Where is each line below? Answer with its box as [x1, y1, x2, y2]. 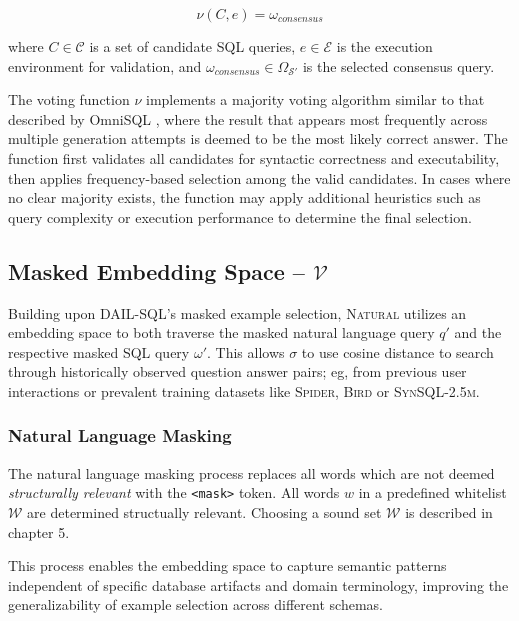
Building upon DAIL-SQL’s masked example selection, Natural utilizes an [8, 302, 467, 323]
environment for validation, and [8, 55, 202, 76]
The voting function [8, 89, 130, 110]
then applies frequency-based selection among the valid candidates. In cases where [8, 167, 511, 188]
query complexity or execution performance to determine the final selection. [8, 206, 472, 227]
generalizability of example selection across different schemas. [8, 594, 383, 615]
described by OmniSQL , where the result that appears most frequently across [8, 108, 488, 129]
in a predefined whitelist [358, 482, 507, 503]
